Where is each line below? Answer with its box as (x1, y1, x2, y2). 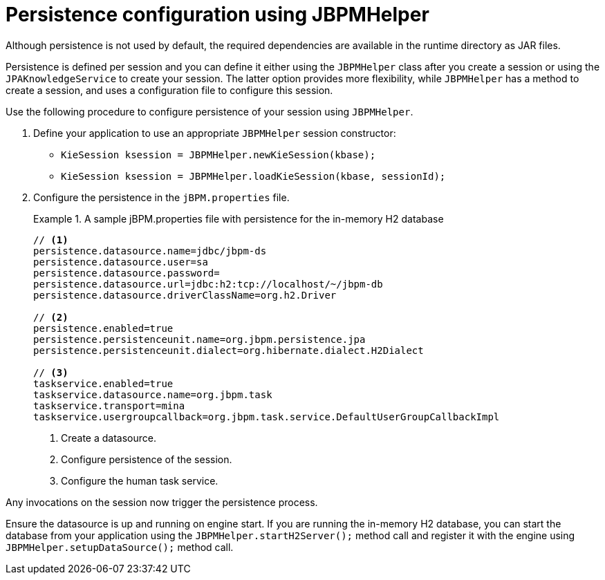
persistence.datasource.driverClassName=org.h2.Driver (33, 289, 337, 301)
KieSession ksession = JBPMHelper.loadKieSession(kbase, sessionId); (61, 170, 446, 182)
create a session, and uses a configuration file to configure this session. (6, 84, 333, 96)
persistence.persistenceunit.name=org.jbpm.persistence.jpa (33, 333, 366, 345)
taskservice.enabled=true (33, 377, 174, 389)
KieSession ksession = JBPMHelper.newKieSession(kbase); (61, 149, 376, 160)
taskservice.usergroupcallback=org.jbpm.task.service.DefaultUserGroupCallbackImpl (33, 411, 500, 422)
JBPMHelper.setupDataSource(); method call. (6, 541, 234, 553)
